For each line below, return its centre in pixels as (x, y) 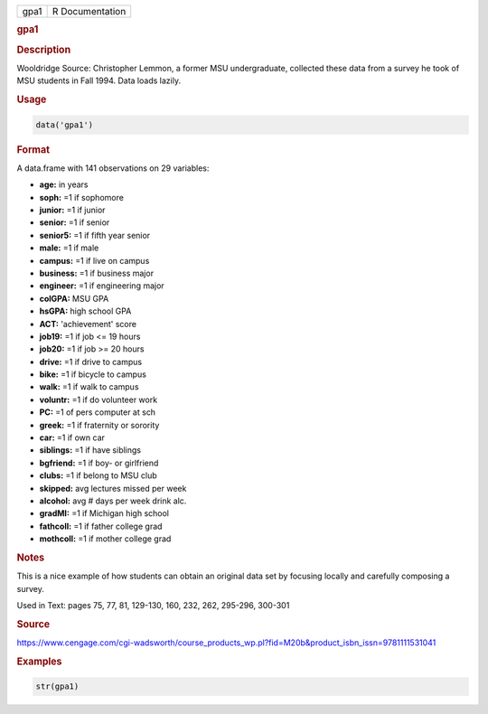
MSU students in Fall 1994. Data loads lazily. (99, 80)
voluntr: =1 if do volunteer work (99, 399)
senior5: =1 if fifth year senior (95, 235)
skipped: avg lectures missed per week (113, 488)
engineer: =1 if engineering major (102, 286)
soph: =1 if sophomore (81, 197)
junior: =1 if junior (72, 210)
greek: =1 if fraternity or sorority (99, 425)
